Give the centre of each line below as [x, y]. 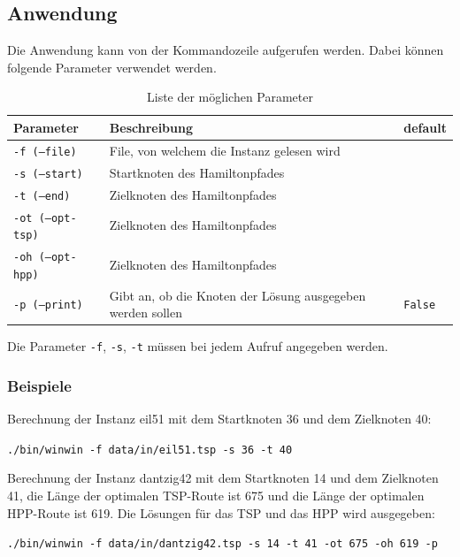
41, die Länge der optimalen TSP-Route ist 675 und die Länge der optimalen [216, 496]
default [425, 127]
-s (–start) [48, 174]
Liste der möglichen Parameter [230, 97]
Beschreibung [151, 127]
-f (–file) [45, 152]
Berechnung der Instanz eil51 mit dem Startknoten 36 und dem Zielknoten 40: [219, 419]
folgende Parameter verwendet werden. [112, 67]
